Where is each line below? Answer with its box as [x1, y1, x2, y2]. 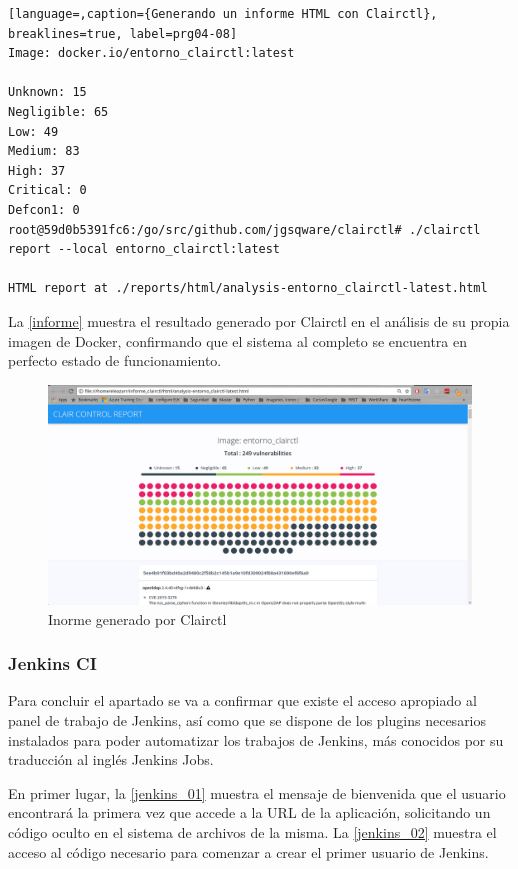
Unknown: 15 [8, 85, 87, 100]
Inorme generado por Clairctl [48, 608, 227, 629]
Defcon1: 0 [8, 202, 80, 217]
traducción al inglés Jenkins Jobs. [8, 749, 214, 770]
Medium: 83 [8, 144, 80, 159]
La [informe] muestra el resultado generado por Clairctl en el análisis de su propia [8, 310, 510, 331]
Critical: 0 [8, 183, 87, 198]
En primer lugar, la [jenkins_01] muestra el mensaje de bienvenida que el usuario [8, 782, 506, 803]
